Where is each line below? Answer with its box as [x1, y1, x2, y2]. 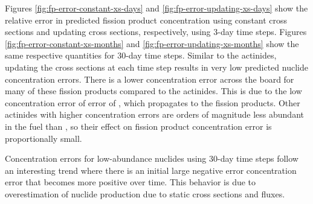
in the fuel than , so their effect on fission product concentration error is [5, 120, 272, 132]
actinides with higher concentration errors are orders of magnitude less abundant [5, 108, 304, 121]
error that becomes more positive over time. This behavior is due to [5, 176, 256, 188]
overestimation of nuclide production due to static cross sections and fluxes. [5, 187, 285, 200]
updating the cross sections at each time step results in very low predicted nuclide [5, 60, 308, 73]
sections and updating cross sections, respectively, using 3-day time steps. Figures [5, 25, 307, 38]
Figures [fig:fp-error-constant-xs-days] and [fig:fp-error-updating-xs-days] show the [5, 2, 308, 14]
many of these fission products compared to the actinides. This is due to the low [5, 84, 302, 97]
